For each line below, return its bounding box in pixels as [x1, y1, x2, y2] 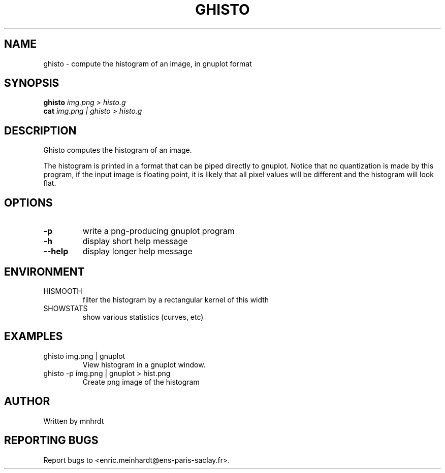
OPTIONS [4, 196, 53, 209]
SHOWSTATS [43, 303, 88, 313]
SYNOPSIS [4, 77, 59, 90]
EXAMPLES [4, 330, 63, 343]
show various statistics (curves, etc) [82, 312, 204, 321]
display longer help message [82, 246, 193, 257]
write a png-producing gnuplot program [82, 226, 235, 236]
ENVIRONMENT [4, 265, 85, 278]
